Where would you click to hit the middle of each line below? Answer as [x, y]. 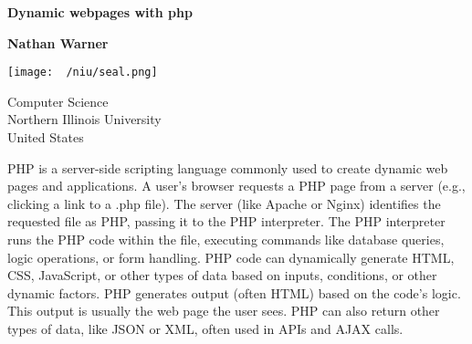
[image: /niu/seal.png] [83, 73]
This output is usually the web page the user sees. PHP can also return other [224, 311]
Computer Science [58, 101]
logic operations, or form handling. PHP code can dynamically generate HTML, [231, 257]
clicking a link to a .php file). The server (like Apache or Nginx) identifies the [224, 203]
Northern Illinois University [84, 119]
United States [46, 137]
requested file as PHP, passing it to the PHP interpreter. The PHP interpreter [226, 221]
